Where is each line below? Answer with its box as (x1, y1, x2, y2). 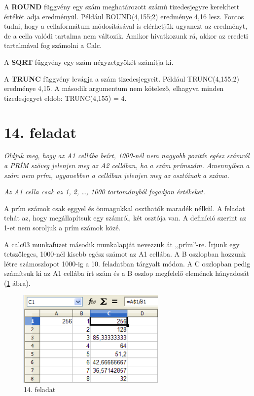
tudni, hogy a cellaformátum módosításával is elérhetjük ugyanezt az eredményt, (4, 21, 248, 31)
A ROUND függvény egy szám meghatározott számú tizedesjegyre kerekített (4, 1, 240, 11)
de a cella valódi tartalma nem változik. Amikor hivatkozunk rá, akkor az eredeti (4, 30, 248, 41)
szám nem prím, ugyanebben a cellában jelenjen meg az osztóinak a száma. (4, 170, 229, 180)
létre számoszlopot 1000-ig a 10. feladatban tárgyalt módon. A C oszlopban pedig (4, 258, 251, 268)
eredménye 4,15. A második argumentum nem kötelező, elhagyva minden (4, 83, 224, 93)
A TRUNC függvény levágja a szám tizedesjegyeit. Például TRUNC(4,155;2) (4, 73, 239, 84)
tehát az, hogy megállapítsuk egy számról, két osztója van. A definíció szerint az (4, 213, 247, 223)
